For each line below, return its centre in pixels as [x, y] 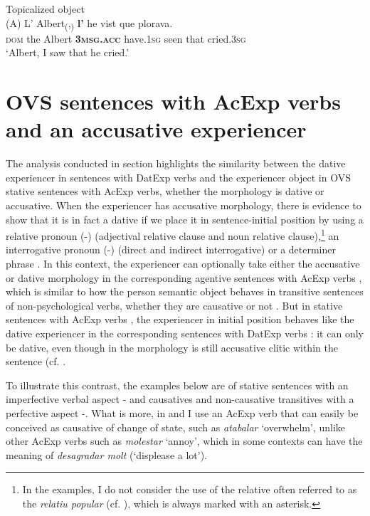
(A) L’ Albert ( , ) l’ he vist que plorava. [89, 23]
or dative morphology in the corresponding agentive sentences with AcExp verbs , [184, 277]
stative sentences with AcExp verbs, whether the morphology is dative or [165, 191]
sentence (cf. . [36, 361]
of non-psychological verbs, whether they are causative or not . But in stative [174, 305]
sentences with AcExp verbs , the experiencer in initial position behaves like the [180, 319]
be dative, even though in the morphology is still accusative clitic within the [172, 347]
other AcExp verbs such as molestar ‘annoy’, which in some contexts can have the [184, 441]
